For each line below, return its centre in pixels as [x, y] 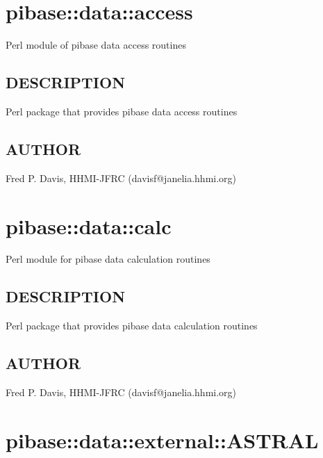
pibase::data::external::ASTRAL [162, 440]
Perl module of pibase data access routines [96, 45]
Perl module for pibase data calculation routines [108, 259]
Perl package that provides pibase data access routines [122, 111]
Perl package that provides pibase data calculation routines [132, 326]
